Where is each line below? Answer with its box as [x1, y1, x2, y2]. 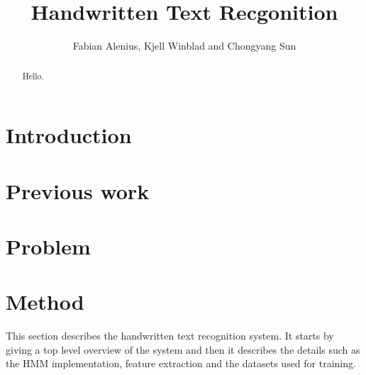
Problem [6, 231, 91, 260]
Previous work [6, 176, 150, 205]
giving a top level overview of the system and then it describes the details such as [6, 342, 360, 357]
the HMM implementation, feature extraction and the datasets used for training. [6, 356, 356, 371]
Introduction [6, 121, 132, 150]
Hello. [22, 69, 44, 82]
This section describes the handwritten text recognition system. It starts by [6, 328, 334, 343]
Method [6, 287, 84, 316]
